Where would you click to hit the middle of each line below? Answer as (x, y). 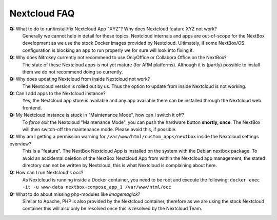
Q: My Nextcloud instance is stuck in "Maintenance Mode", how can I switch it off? (97, 115)
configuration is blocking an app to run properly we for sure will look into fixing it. (108, 50)
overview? (21, 143)
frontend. (32, 107)
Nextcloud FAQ (42, 13)
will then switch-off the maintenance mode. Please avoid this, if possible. (100, 130)
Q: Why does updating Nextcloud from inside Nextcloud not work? (80, 79)
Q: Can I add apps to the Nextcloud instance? (57, 94)
